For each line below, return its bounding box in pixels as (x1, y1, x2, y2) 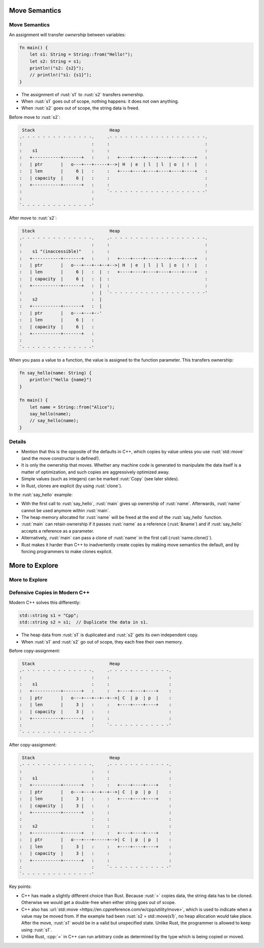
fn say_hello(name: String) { (19, 370, 92, 376)
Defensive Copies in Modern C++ (9, 589, 90, 596)
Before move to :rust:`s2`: (9, 114, 61, 120)
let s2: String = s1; (29, 59, 82, 64)
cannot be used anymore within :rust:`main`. (21, 507, 110, 513)
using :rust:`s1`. (21, 926, 52, 933)
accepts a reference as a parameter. (21, 528, 95, 534)
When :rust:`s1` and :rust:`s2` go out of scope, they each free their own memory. (21, 639, 183, 645)
